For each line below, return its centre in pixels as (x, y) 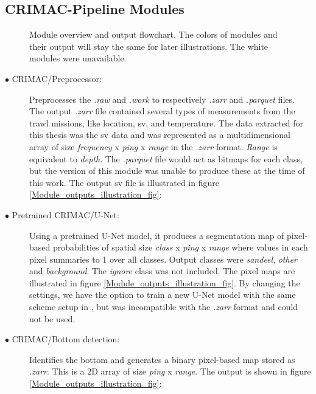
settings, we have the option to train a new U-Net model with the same (163, 295)
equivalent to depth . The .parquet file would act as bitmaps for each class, (166, 158)
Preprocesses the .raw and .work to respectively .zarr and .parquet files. (162, 99)
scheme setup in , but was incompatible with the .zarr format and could (164, 307)
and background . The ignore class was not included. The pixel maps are (162, 271)
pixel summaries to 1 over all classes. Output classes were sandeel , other (163, 259)
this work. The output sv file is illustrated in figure (124, 182)
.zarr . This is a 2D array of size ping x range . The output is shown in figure (170, 371)
